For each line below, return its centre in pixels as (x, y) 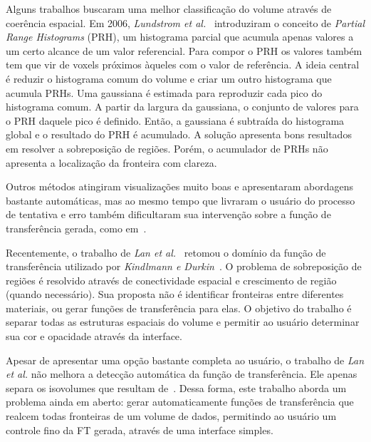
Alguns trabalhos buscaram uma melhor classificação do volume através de (169, 9)
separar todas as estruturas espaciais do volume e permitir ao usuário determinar (183, 322)
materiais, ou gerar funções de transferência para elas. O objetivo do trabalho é (179, 308)
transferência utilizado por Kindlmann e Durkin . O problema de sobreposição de (184, 266)
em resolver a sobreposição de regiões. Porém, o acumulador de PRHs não (167, 148)
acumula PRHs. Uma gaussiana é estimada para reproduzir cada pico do (164, 92)
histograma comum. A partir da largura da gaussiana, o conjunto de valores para (182, 107)
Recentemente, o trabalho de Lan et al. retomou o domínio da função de (166, 252)
